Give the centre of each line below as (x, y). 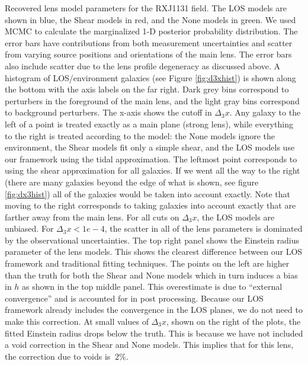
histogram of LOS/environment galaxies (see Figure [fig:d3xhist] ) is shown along (150, 77)
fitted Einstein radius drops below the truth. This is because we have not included (154, 333)
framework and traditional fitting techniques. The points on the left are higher (147, 263)
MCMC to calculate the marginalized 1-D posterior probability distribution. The (151, 31)
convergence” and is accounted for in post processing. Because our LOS (134, 298)
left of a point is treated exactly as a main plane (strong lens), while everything (149, 124)
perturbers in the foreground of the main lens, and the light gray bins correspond (152, 100)
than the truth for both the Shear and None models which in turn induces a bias (151, 275)
